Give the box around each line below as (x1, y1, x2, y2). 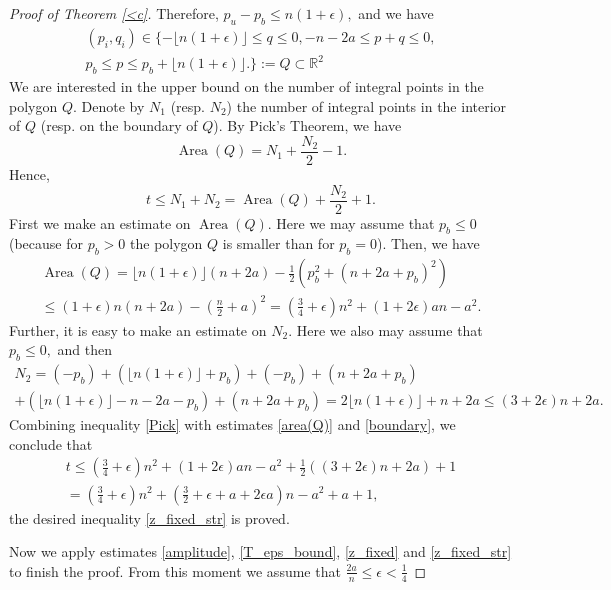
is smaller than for (222, 233, 335, 254)
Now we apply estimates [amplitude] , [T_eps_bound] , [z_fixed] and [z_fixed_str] (9, 541, 512, 562)
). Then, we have (376, 233, 480, 254)
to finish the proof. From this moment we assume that (9, 560, 341, 581)
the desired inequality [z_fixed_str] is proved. (9, 507, 290, 528)
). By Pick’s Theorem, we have (213, 115, 402, 136)
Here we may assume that (276, 212, 435, 233)
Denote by (81, 95, 145, 116)
